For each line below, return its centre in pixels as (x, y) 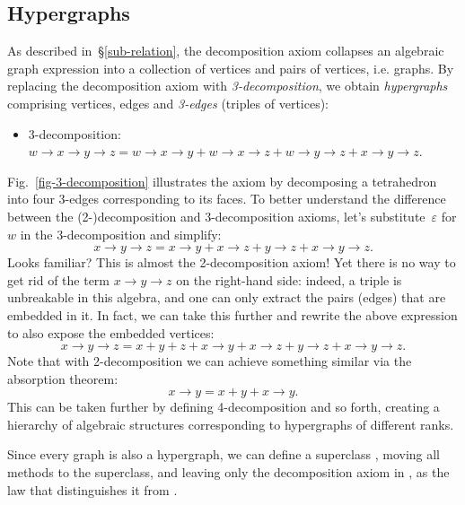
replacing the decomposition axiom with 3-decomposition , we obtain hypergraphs (228, 86)
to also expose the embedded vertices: (111, 332)
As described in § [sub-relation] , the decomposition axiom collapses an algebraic (226, 51)
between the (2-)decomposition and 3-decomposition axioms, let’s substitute (216, 216)
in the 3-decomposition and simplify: (121, 234)
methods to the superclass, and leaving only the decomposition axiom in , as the (228, 472)
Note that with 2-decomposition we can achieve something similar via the (210, 361)
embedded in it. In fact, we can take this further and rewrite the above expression (232, 314)
